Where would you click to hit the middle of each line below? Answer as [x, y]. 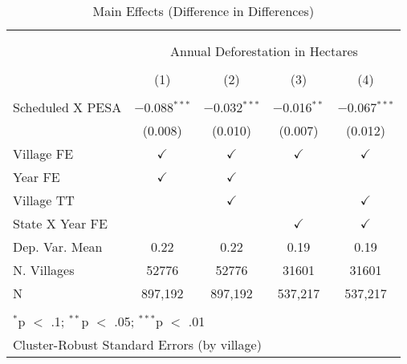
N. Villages [44, 270]
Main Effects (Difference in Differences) [203, 11]
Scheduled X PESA [67, 107]
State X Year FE [60, 223]
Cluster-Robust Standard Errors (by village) [137, 344]
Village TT [44, 200]
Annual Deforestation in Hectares [264, 51]
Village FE [43, 154]
